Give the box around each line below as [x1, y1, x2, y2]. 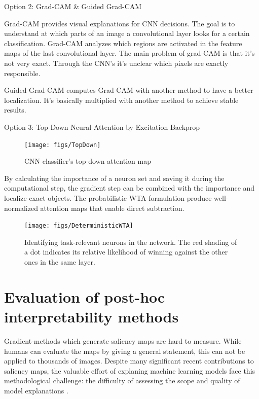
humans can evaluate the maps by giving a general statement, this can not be [4, 345, 245, 356]
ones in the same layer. [24, 257, 95, 267]
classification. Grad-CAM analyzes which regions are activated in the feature [4, 38, 242, 48]
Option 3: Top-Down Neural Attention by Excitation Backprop [4, 121, 200, 132]
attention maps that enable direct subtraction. [40, 202, 184, 213]
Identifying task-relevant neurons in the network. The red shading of [24, 236, 237, 247]
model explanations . [4, 385, 68, 395]
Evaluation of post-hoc [4, 286, 165, 307]
